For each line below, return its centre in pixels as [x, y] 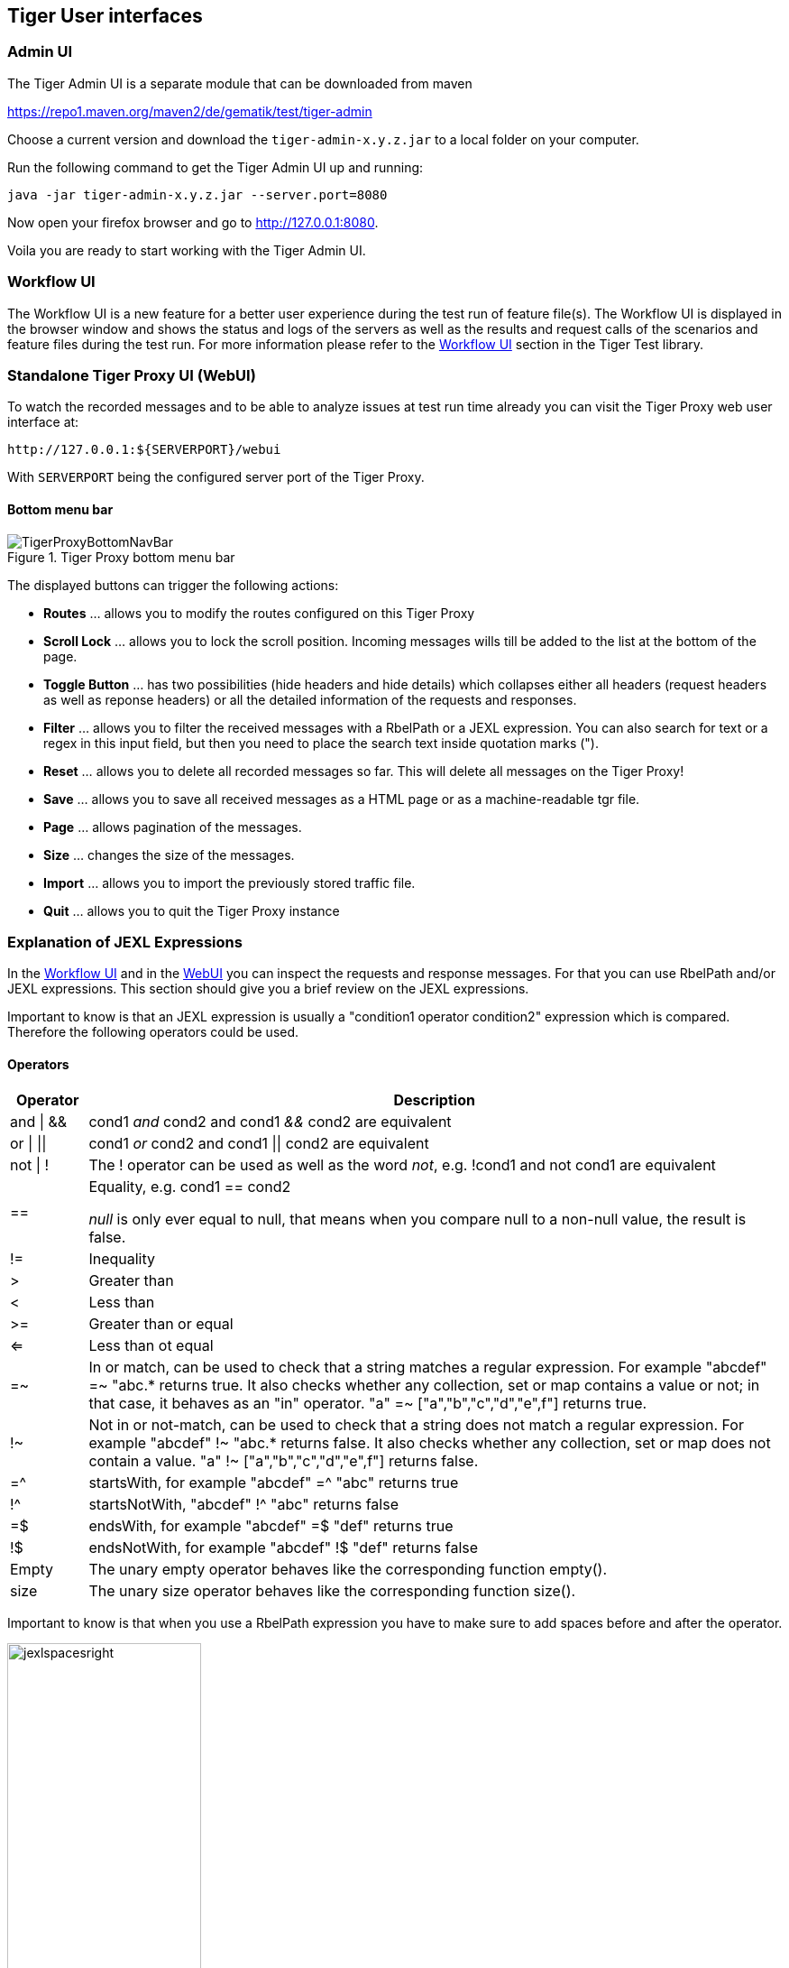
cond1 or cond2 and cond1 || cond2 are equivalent [259, 1144]
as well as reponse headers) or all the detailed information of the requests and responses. [310, 699]
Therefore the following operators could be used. [153, 1032]
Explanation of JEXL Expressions [125, 942]
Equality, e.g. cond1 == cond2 [190, 1187]
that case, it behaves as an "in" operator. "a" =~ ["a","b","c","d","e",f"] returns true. [368, 1404]
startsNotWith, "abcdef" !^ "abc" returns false [243, 1505]
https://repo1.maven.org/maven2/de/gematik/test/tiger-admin [190, 111]
